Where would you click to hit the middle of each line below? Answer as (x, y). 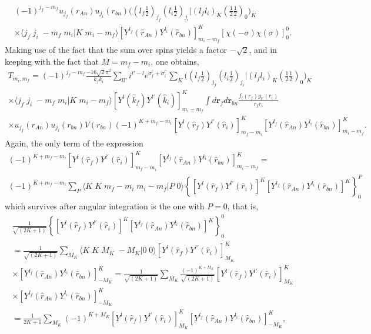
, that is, (243, 206)
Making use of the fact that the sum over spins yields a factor (116, 50)
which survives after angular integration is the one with (105, 206)
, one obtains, (175, 61)
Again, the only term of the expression (74, 143)
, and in (263, 50)
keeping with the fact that (52, 61)
